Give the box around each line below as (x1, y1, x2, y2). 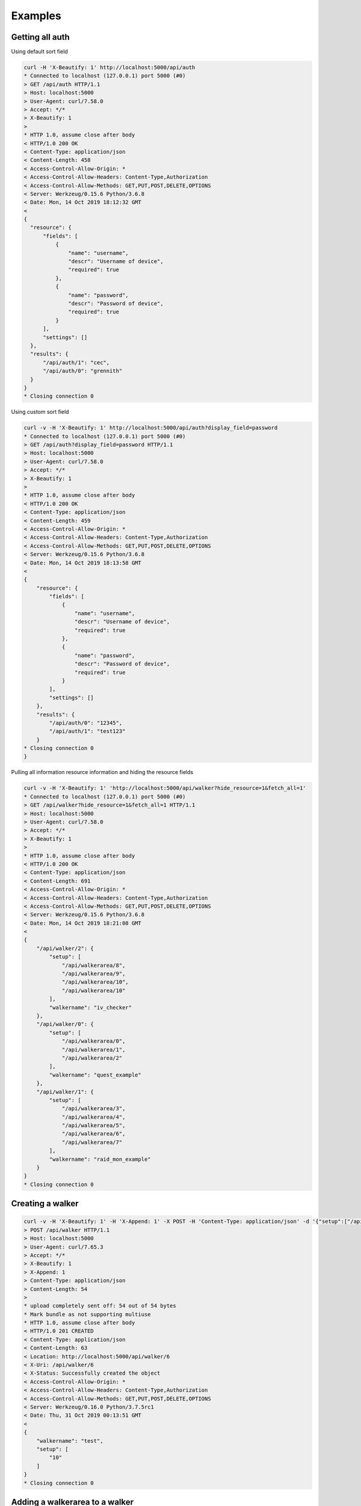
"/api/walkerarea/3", (61, 1105, 126, 1112)
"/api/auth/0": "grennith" (43, 367, 123, 375)
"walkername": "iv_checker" (49, 1004, 132, 1011)
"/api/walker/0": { (36, 1021, 94, 1028)
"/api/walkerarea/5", (61, 1122, 126, 1129)
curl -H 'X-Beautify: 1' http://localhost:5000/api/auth (23, 64, 196, 71)
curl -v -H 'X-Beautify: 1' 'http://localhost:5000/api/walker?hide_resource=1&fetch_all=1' (23, 785, 306, 792)
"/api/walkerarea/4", (61, 1113, 126, 1120)
